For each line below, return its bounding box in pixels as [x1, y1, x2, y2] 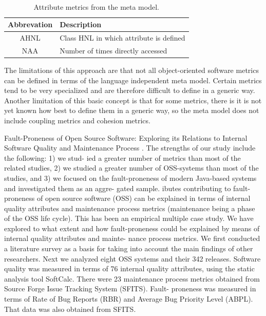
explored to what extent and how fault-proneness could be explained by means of [4, 222, 260, 233]
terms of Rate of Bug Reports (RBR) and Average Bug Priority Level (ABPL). [4, 293, 253, 304]
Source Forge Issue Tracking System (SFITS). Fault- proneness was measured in [4, 283, 256, 294]
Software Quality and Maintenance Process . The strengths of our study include [4, 142, 256, 153]
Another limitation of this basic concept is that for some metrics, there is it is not [4, 95, 262, 105]
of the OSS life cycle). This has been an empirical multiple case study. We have [4, 213, 254, 224]
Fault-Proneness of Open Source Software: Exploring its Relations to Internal [4, 132, 248, 143]
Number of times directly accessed [60, 45, 167, 55]
